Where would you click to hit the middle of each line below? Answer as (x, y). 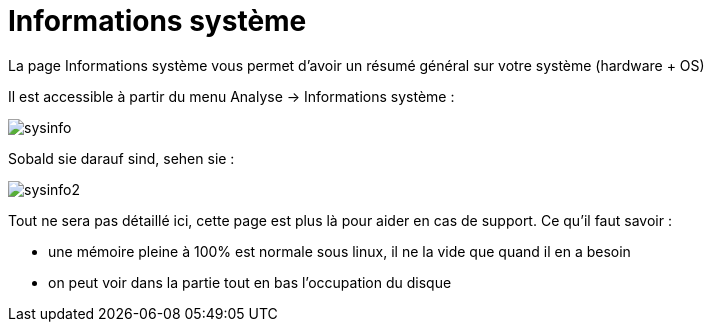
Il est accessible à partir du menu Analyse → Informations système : (231, 96)
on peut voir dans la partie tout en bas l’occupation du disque (250, 282)
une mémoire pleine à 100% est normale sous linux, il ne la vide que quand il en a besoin (339, 251)
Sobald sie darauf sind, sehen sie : (121, 158)
